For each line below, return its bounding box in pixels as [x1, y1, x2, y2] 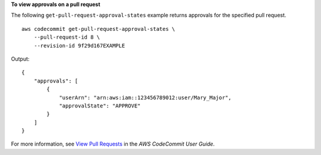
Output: [11, 55, 30, 62]
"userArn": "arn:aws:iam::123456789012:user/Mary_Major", [59, 94, 232, 101]
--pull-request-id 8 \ [33, 34, 100, 41]
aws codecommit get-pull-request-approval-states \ [21, 26, 175, 32]
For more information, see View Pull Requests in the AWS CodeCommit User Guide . [11, 140, 215, 148]
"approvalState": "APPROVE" [59, 102, 141, 109]
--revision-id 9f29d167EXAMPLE [33, 42, 125, 49]
